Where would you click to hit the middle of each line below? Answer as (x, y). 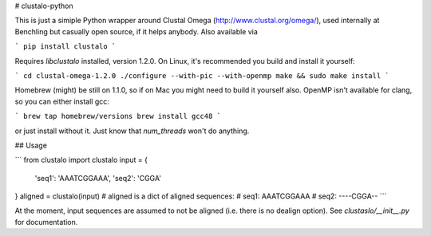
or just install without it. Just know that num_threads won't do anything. (132, 131)
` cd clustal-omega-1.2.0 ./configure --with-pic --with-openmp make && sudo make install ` (202, 75)
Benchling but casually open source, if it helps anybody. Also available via (136, 31)
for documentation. (46, 222)
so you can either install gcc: (62, 101)
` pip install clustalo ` (65, 47)
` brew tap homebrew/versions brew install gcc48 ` (118, 116)
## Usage (31, 145)
